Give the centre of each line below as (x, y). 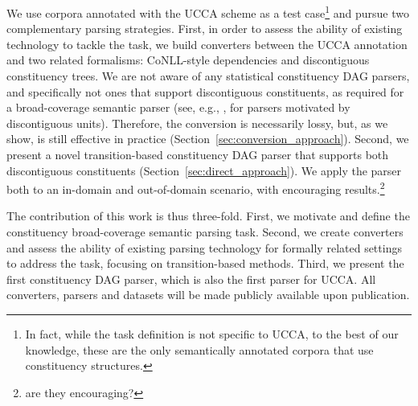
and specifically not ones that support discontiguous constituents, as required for (205, 91)
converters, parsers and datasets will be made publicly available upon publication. (208, 295)
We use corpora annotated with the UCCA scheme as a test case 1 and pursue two (208, 12)
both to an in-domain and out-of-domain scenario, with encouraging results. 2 (196, 188)
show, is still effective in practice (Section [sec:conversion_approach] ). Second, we (208, 139)
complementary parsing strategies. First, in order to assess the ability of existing (205, 29)
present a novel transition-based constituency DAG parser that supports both (198, 154)
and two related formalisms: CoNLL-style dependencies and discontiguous (188, 60)
